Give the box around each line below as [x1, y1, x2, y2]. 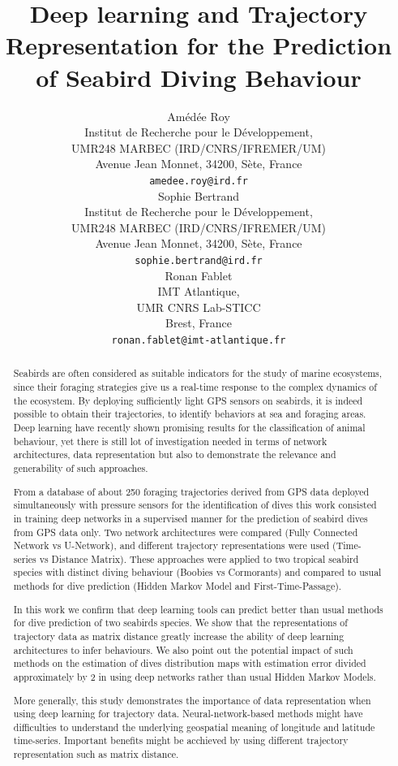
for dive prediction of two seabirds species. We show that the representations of [13, 616, 348, 630]
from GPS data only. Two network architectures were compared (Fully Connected [13, 525, 358, 539]
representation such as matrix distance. [13, 747, 179, 761]
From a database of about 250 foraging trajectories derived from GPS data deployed [13, 484, 370, 498]
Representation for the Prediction [5, 28, 392, 62]
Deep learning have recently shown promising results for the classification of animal [13, 421, 366, 435]
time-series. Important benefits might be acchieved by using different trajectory [13, 734, 349, 747]
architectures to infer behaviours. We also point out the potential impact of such [13, 643, 353, 656]
